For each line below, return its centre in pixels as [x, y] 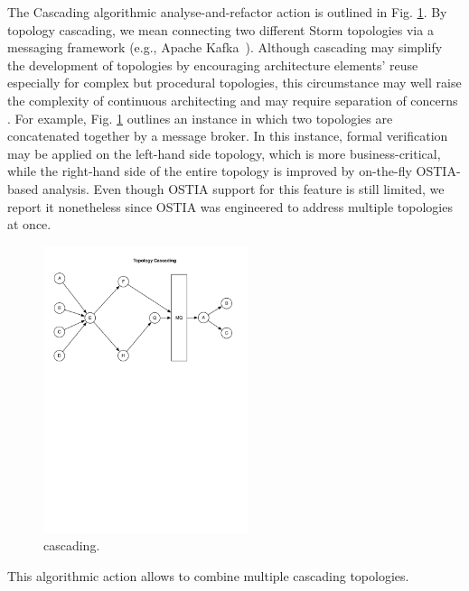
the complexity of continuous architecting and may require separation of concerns [233, 100]
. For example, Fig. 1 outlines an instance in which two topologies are [200, 118]
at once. [29, 224]
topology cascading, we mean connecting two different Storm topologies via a [220, 29]
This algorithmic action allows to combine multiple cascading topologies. [208, 575]
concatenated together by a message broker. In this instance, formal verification [228, 136]
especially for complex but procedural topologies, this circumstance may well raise [234, 83]
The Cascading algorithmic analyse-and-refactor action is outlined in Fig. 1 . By [227, 12]
